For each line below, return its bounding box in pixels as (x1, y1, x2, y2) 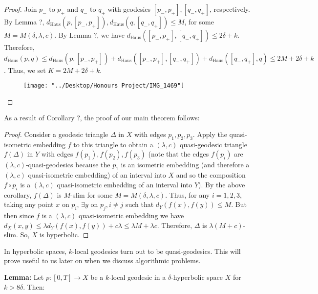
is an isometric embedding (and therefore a (121, 159, 250, 170)
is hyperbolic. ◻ (40, 229, 89, 240)
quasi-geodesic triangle (180, 139, 247, 149)
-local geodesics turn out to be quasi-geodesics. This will (72, 246, 241, 256)
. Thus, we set (4, 65, 46, 75)
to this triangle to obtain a (73, 139, 153, 149)
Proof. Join (4, 4, 37, 14)
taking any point (4, 199, 54, 209)
